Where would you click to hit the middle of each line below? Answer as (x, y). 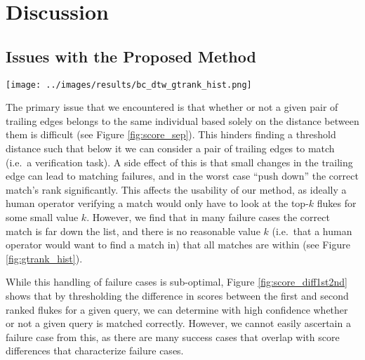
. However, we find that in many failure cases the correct (208, 216)
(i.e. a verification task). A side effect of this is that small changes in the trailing (179, 162)
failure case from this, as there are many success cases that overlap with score (173, 336)
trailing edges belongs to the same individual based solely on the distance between (182, 120)
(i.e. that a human (312, 231)
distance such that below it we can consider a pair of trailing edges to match (170, 148)
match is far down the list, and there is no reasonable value (133, 231)
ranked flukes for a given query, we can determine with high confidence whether (177, 309)
